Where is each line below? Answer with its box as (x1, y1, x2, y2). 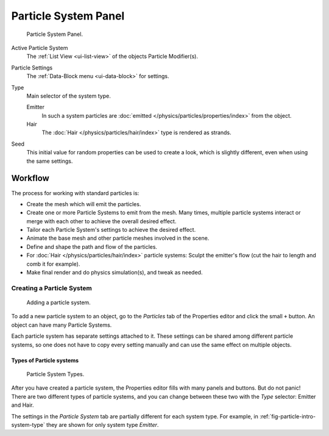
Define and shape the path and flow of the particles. (26, 243, 158, 250)
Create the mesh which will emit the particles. (26, 200, 141, 207)
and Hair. (11, 401, 34, 409)
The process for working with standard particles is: (11, 189, 140, 196)
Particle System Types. (26, 370, 85, 377)
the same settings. (26, 157, 73, 165)
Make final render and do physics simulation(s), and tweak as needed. (26, 269, 203, 276)
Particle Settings (11, 64, 53, 71)
